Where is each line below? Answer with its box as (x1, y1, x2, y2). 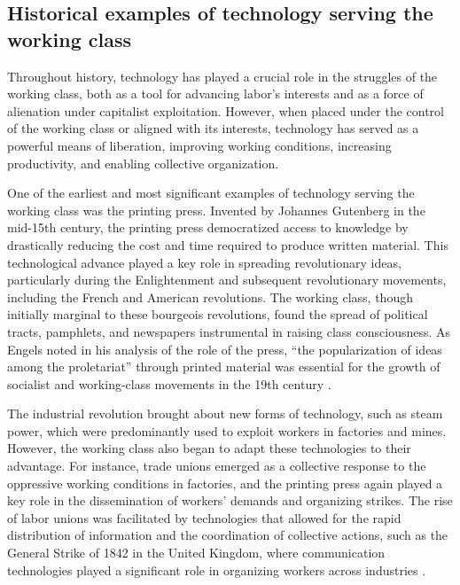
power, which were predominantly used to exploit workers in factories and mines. (7, 421, 447, 440)
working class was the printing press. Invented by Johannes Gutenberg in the (7, 200, 425, 219)
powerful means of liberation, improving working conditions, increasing (7, 136, 392, 154)
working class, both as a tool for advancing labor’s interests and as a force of (7, 84, 424, 103)
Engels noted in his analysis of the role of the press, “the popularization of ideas (7, 339, 442, 358)
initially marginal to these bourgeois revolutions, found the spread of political (7, 305, 428, 324)
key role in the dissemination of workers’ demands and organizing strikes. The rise (7, 491, 453, 510)
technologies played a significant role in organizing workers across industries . (7, 560, 426, 579)
